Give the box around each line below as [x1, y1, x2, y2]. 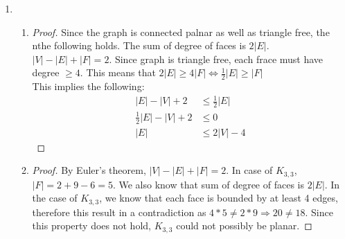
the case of [32, 191, 78, 205]
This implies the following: [32, 79, 145, 94]
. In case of [226, 163, 273, 177]
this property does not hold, [32, 218, 151, 233]
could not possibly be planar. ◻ [176, 218, 312, 233]
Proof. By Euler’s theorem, [32, 163, 146, 177]
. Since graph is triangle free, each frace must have [109, 51, 324, 66]
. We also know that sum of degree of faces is [112, 177, 304, 191]
